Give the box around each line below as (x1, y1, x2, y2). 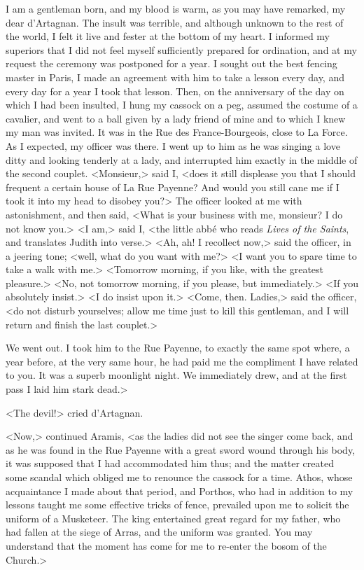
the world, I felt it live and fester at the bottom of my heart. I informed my (6, 29, 330, 43)
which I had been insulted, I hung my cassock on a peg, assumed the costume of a (6, 97, 358, 112)
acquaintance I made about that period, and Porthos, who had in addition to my (6, 483, 353, 498)
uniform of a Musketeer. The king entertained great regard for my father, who (6, 510, 341, 525)
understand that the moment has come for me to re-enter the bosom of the (6, 538, 327, 552)
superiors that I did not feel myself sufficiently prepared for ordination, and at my (6, 42, 357, 57)
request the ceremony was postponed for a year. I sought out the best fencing (6, 56, 337, 71)
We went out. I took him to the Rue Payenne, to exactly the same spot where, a (6, 340, 350, 355)
